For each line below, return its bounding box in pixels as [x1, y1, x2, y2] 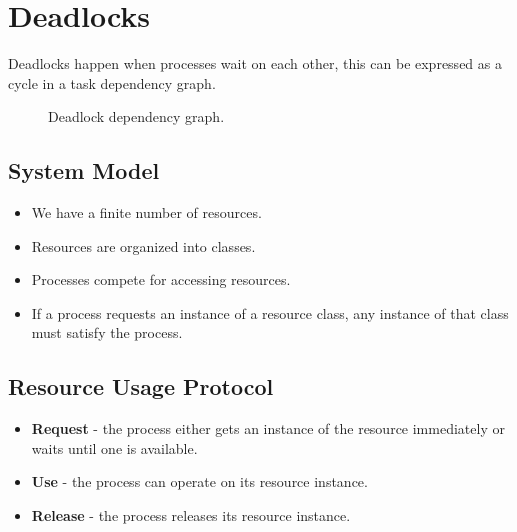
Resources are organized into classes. [31, 235, 256, 256]
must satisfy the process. [31, 322, 183, 343]
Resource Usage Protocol [8, 371, 274, 402]
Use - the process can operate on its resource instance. [31, 471, 368, 492]
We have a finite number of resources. [31, 202, 262, 223]
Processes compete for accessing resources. [31, 269, 291, 290]
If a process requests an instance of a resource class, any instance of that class [31, 302, 509, 323]
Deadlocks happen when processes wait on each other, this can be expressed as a [8, 53, 502, 74]
